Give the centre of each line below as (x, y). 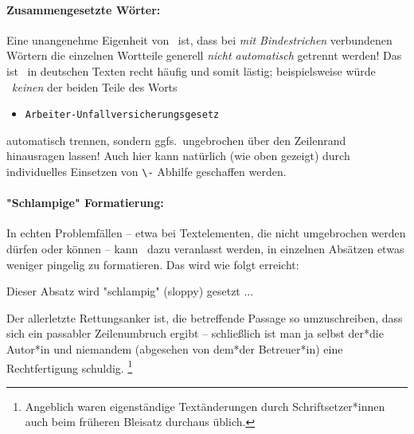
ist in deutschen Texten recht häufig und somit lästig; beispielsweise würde (191, 70)
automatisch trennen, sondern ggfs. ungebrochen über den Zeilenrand (176, 140)
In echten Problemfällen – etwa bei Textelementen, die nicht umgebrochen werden (206, 233)
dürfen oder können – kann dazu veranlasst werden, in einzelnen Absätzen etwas (205, 249)
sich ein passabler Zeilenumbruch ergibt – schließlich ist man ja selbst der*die (195, 333)
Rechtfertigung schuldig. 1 (70, 366)
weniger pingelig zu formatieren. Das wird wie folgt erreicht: (153, 264)
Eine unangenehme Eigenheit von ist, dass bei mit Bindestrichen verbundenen (199, 39)
